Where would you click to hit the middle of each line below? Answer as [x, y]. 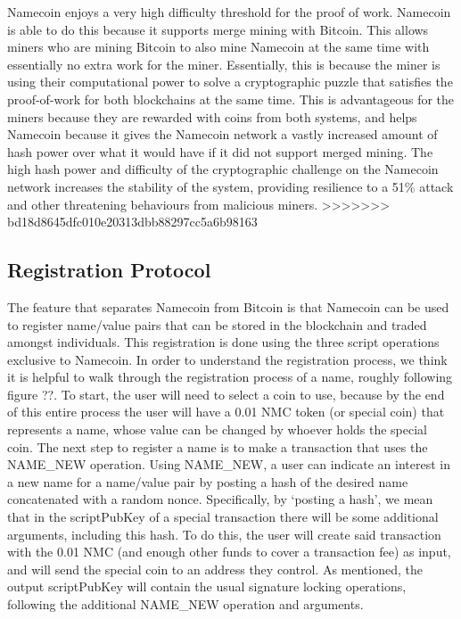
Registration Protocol [109, 270]
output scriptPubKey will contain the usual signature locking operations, [207, 586]
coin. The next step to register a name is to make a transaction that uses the [218, 446]
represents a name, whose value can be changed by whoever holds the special [218, 429]
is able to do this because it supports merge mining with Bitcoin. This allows [218, 29]
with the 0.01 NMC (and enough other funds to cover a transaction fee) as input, [229, 552]
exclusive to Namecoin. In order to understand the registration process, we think [227, 359]
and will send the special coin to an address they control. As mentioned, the [215, 569]
